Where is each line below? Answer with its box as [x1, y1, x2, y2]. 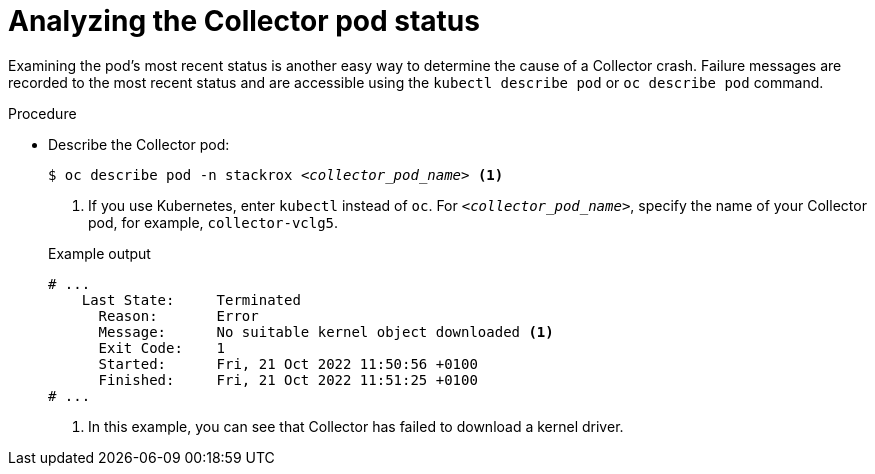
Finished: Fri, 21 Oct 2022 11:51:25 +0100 [98, 371, 478, 388]
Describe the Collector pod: [48, 135, 230, 153]
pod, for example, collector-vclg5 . [88, 213, 339, 231]
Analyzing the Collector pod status [8, 4, 480, 38]
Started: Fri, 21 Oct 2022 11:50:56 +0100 [98, 355, 478, 372]
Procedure [8, 104, 77, 122]
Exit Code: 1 [98, 339, 226, 356]
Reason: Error [98, 307, 259, 324]
